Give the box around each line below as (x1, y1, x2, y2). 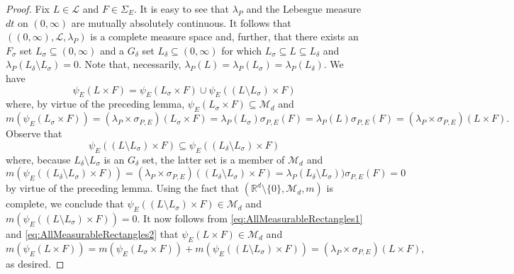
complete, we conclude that (6, 196, 124, 211)
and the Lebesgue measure (246, 1, 362, 16)
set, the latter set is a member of (142, 152, 285, 166)
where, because (6, 152, 71, 166)
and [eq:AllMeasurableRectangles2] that (6, 226, 179, 241)
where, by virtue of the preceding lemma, (6, 96, 185, 111)
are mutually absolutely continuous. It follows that (71, 15, 291, 30)
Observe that (6, 126, 62, 141)
